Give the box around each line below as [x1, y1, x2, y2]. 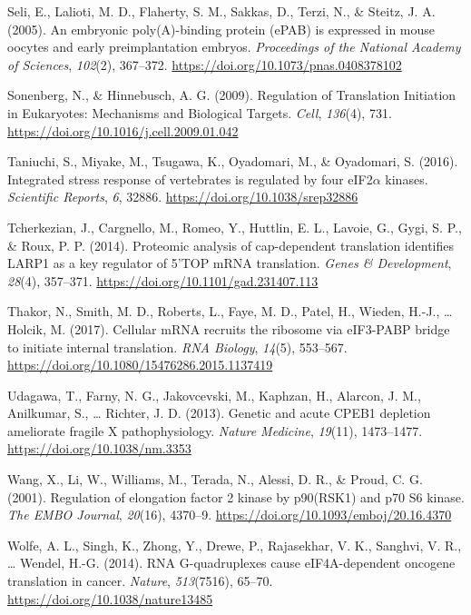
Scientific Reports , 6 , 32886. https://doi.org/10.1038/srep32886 [7, 187, 358, 206]
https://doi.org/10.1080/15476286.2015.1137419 [7, 355, 273, 374]
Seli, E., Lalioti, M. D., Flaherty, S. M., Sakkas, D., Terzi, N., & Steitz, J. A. [7, 2, 436, 20]
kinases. [385, 169, 428, 188]
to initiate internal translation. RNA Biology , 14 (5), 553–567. [7, 337, 348, 356]
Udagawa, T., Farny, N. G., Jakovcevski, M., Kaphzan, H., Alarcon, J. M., [7, 385, 421, 404]
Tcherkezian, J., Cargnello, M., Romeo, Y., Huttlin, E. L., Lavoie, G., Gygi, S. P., [7, 217, 462, 236]
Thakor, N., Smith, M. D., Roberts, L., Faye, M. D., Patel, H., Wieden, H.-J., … [7, 302, 453, 321]
